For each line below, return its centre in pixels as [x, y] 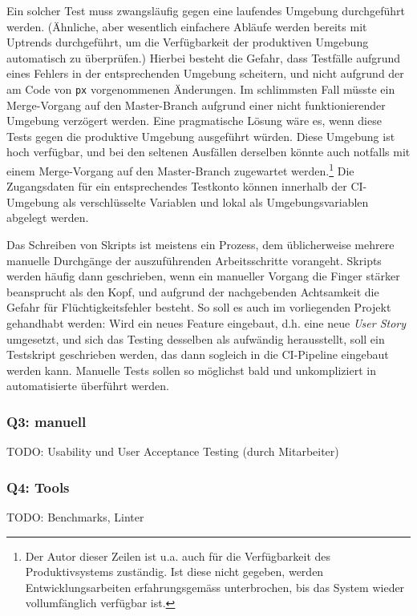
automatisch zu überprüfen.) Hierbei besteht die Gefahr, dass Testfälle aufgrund [204, 57]
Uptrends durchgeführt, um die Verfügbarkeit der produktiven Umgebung [188, 42]
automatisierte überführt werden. [88, 386]
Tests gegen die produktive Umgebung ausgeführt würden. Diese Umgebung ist [201, 136]
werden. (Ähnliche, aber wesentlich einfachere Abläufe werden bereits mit [187, 26]
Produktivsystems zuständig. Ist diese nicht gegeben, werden [174, 572]
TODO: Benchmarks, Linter [75, 517]
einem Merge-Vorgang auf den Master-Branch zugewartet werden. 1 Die [180, 169]
